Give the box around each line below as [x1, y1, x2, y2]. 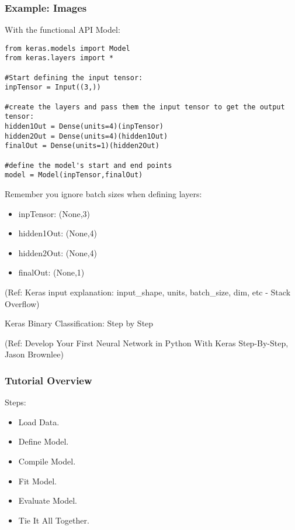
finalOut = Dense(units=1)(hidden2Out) [5, 142, 159, 150]
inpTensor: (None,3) [18, 207, 91, 219]
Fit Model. [18, 474, 57, 487]
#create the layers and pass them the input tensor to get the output [5, 102, 285, 111]
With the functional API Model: [5, 23, 120, 36]
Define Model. [18, 435, 69, 448]
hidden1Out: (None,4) [18, 227, 98, 239]
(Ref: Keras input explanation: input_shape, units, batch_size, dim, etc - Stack [5, 285, 291, 298]
